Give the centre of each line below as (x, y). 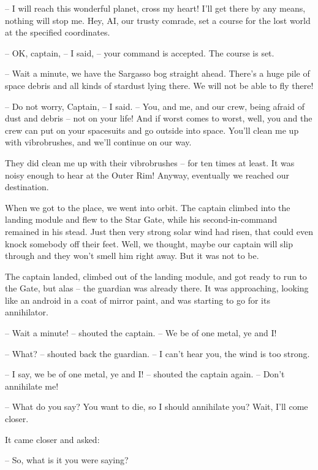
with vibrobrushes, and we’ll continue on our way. (98, 142)
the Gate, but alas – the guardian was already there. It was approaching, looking (157, 288)
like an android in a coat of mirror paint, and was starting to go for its (138, 300)
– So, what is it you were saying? (67, 460)
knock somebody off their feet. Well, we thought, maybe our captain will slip (149, 243)
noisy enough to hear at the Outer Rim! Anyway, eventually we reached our (147, 175)
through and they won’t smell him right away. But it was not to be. (132, 256)
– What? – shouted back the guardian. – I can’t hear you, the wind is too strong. (157, 353)
